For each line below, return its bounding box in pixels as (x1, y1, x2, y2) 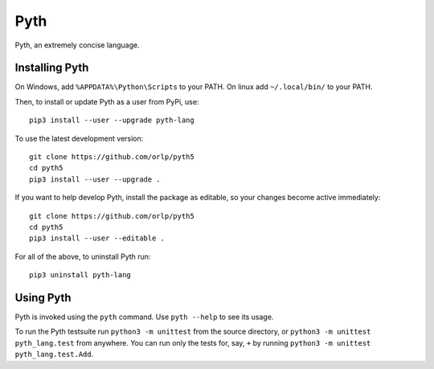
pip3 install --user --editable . (29, 234, 165, 243)
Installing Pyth (14, 61, 89, 75)
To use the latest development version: (14, 133, 144, 143)
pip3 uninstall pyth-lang (29, 270, 132, 280)
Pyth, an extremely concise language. (14, 40, 140, 50)
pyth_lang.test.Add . (14, 350, 94, 359)
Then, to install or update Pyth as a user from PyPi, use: (14, 96, 199, 106)
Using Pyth (14, 290, 72, 305)
